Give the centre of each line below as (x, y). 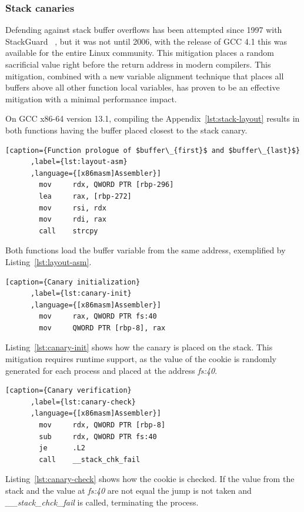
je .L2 (62, 448)
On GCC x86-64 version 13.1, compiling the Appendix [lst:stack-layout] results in (153, 118)
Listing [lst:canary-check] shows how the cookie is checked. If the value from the (150, 479)
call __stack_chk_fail (90, 459)
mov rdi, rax (73, 220)
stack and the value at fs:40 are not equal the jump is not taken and (128, 490)
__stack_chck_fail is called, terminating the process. (102, 502)
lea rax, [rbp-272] (85, 196)
